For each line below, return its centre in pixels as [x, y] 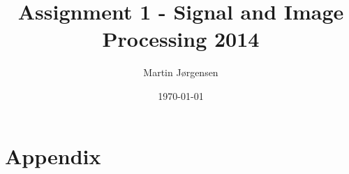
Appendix [53, 155]
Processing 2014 [181, 39]
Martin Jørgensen [181, 72]
